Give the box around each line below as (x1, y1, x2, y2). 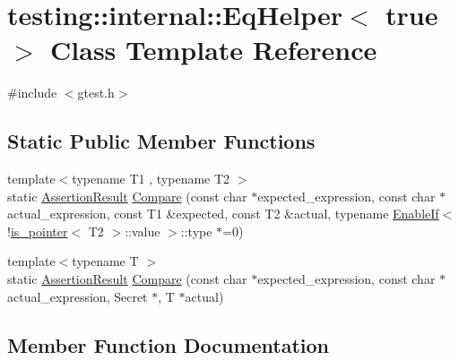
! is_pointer (7, 221, 68, 240)
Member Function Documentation (7, 330, 330, 358)
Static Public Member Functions (7, 127, 316, 155)
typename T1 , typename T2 (72, 169, 230, 188)
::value (125, 221, 160, 240)
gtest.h (77, 83, 115, 102)
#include (7, 83, 57, 102)
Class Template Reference (50, 31, 377, 68)
